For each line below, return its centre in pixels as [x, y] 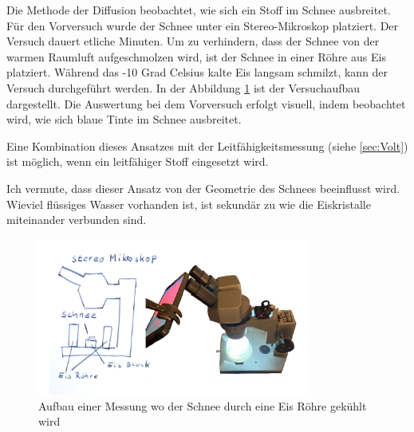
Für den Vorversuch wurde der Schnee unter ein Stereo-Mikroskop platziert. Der [203, 25]
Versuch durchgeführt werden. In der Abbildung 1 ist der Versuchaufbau [183, 87]
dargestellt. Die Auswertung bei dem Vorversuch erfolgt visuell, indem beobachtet [206, 103]
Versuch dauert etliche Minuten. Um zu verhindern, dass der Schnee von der [193, 41]
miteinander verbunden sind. [77, 220]
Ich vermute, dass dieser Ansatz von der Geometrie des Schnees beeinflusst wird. [203, 188]
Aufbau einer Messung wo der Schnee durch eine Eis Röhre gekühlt [203, 405]
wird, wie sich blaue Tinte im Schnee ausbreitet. [124, 119]
